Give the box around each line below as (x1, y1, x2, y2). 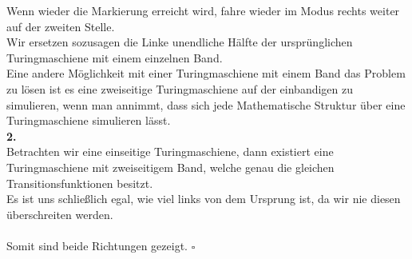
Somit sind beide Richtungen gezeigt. (6, 237, 188, 253)
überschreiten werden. (6, 205, 113, 222)
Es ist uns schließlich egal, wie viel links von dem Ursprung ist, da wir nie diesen (6, 190, 401, 207)
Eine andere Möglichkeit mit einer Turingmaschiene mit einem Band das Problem (6, 65, 406, 82)
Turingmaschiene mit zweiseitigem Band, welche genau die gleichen (6, 158, 335, 175)
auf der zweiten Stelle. (6, 18, 115, 34)
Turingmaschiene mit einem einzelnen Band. (6, 49, 223, 66)
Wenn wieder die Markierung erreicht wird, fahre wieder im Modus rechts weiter (6, 2, 400, 18)
